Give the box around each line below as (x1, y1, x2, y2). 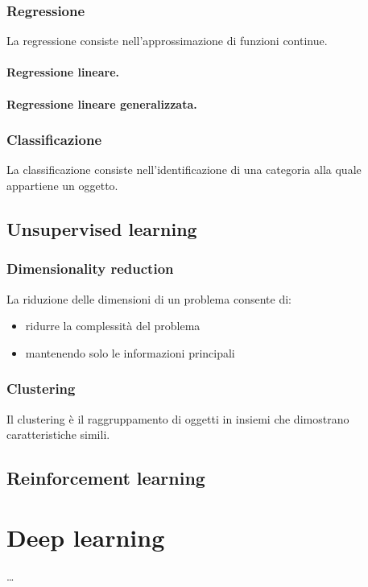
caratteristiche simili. (6, 426, 110, 443)
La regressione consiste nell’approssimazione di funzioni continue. (6, 32, 328, 49)
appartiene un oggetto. (6, 177, 118, 193)
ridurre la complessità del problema (25, 317, 201, 334)
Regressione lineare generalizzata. (6, 95, 197, 112)
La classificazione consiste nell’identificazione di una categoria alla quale (6, 161, 362, 178)
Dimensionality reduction (6, 258, 174, 279)
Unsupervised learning (6, 216, 197, 241)
